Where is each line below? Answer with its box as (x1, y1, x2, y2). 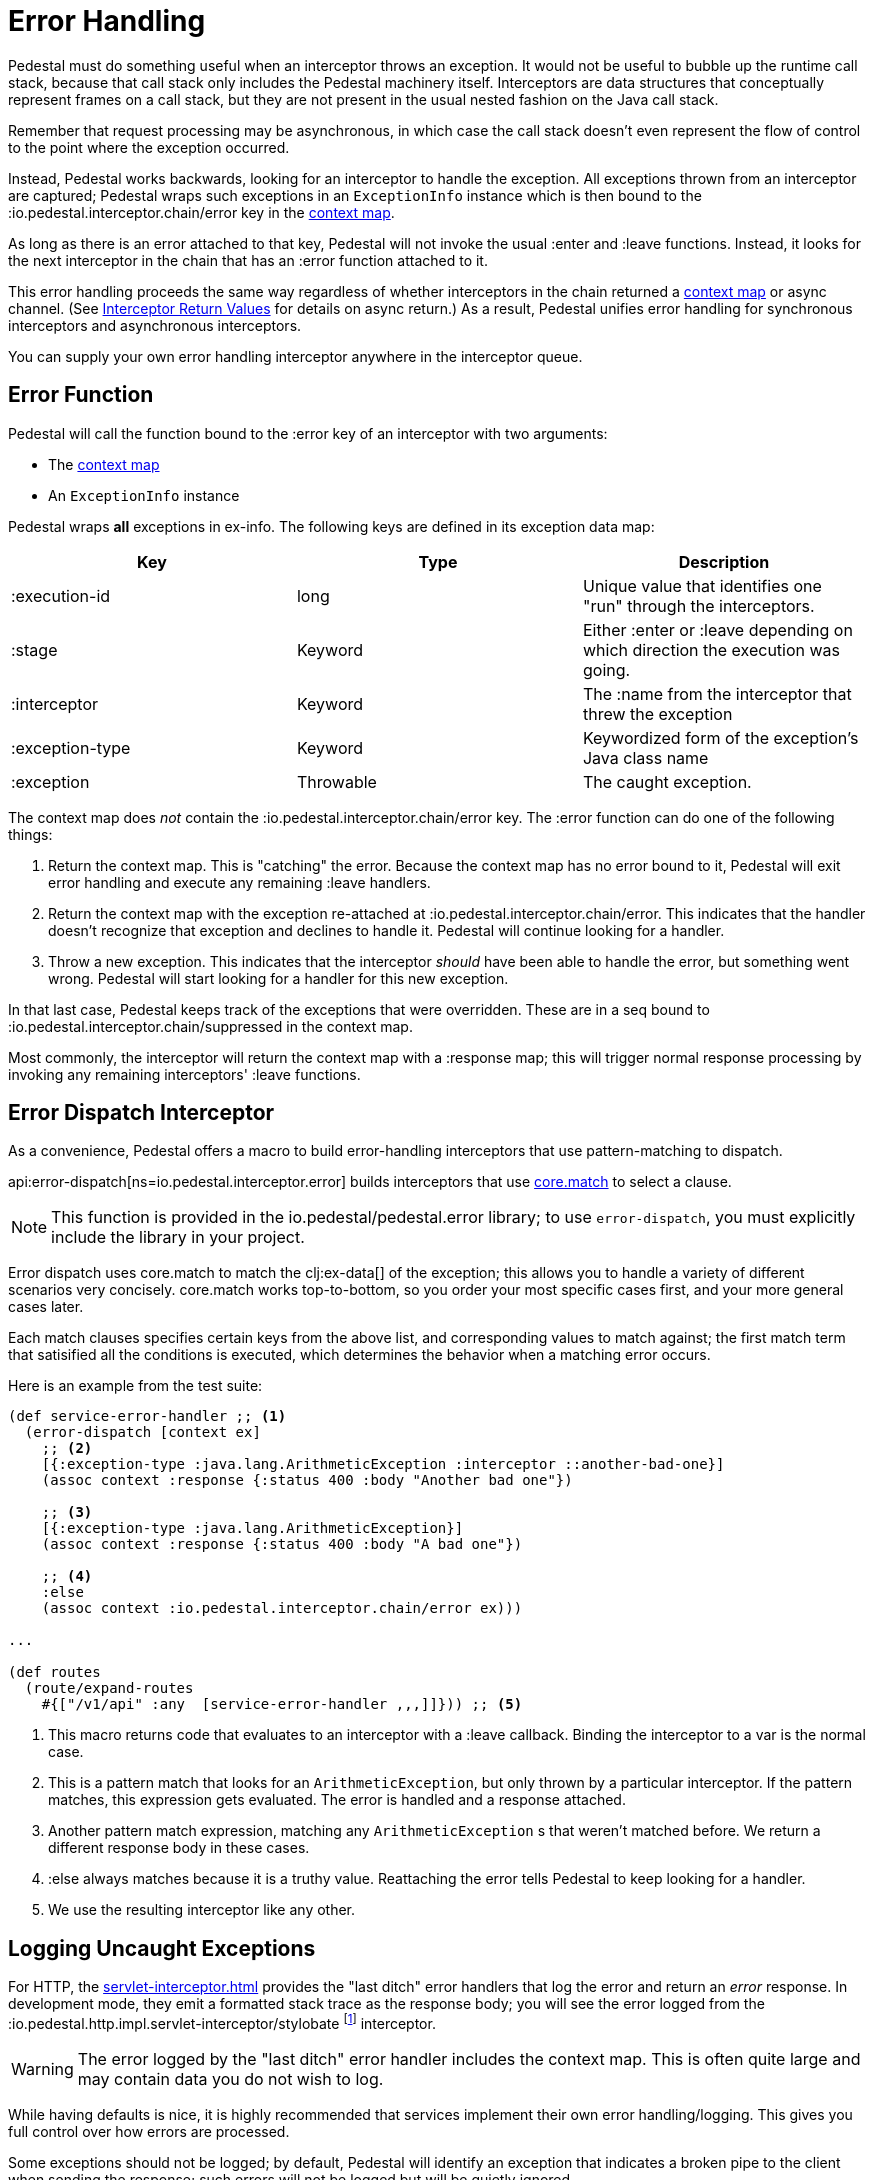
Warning (11, 2058, 74, 2079)
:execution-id (11, 585, 111, 606)
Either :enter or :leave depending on (582, 619, 853, 640)
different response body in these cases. (48, 1839, 310, 1857)
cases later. (8, 1298, 84, 1316)
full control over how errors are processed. (8, 2122, 290, 2140)
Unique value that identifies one (582, 575, 822, 596)
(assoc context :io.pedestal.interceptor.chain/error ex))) (41, 1600, 523, 1617)
